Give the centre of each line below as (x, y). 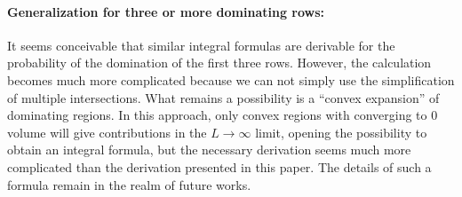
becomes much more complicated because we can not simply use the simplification (231, 79)
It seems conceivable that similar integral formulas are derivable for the (201, 45)
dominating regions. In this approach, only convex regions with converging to (217, 115)
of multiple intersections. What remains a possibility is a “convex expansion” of (223, 97)
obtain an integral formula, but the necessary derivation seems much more (209, 150)
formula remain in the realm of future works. (129, 184)
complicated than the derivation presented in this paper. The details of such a (219, 166)
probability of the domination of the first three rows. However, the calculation (219, 63)
